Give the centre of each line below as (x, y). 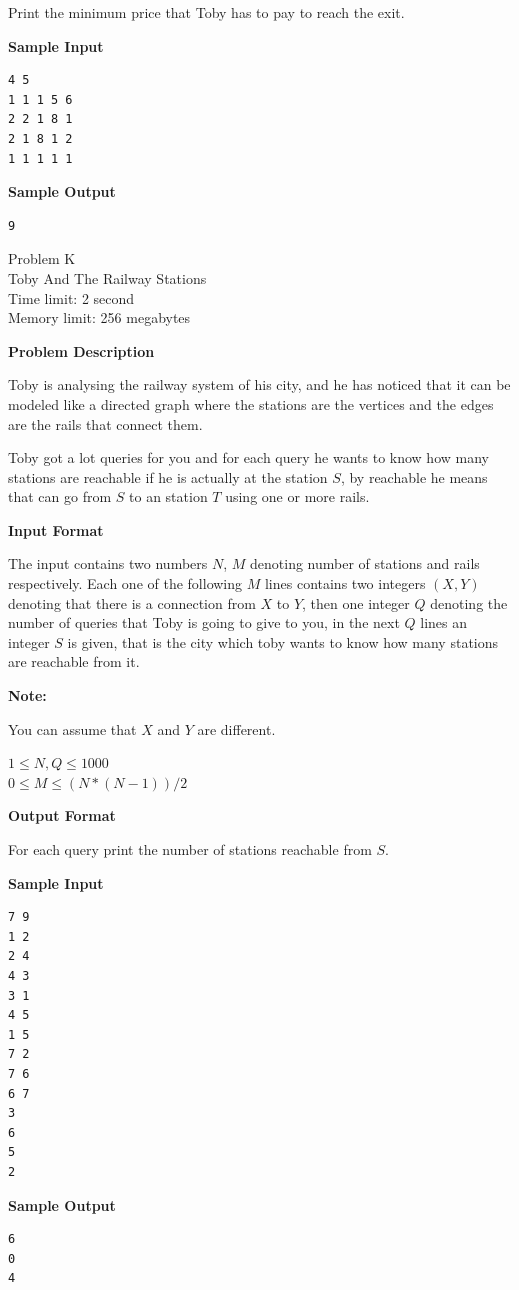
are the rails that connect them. (105, 423)
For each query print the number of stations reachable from (190, 849)
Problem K (42, 258)
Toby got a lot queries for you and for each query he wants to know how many (248, 457)
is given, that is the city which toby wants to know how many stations (283, 641)
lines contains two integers (345, 583)
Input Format (56, 529)
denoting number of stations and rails (365, 563)
